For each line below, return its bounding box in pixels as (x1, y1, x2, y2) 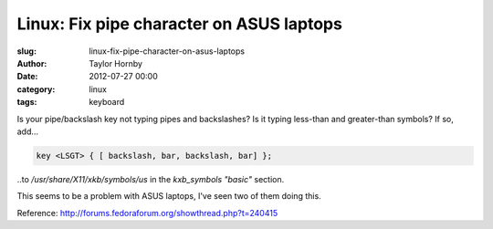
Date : (16, 71, 38, 82)
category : (16, 83, 56, 95)
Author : (16, 57, 47, 68)
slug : (16, 46, 37, 57)
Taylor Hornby (89, 57, 143, 68)
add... (16, 126, 39, 137)
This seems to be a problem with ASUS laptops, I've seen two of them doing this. (16, 191, 321, 202)
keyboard (89, 97, 125, 108)
